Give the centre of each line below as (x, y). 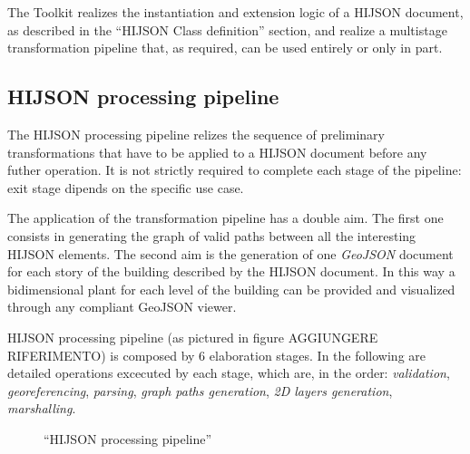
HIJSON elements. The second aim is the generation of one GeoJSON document (230, 253)
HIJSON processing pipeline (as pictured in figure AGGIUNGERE (193, 337)
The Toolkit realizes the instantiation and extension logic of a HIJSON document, (235, 12)
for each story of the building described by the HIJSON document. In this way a (231, 271)
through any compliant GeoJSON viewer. (122, 307)
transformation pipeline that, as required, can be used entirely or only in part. (225, 48)
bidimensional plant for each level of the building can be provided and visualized (231, 289)
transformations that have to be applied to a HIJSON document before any (217, 152)
